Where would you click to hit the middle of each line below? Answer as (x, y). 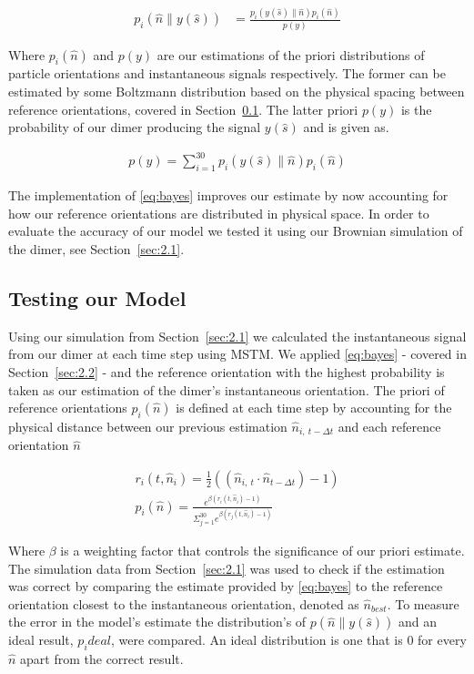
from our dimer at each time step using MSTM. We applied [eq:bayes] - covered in (237, 354)
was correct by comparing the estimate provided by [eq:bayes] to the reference (226, 586)
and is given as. (346, 127)
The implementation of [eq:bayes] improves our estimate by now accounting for (228, 195)
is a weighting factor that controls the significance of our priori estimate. (262, 550)
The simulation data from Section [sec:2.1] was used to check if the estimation (227, 568)
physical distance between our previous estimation (148, 426)
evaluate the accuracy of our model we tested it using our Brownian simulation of (236, 231)
